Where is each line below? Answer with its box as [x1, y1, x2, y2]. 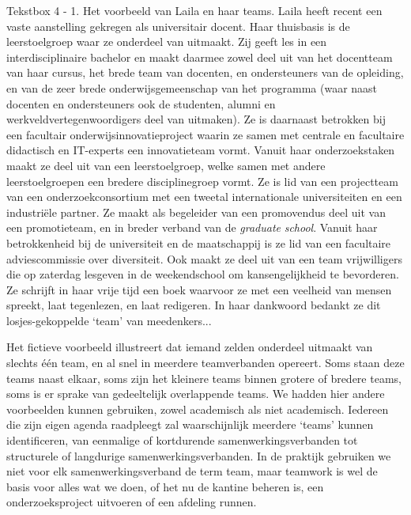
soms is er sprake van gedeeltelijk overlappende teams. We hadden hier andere [6, 385, 385, 402]
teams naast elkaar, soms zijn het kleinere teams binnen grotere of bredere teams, [6, 369, 402, 386]
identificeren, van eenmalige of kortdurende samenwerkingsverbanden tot [6, 432, 358, 449]
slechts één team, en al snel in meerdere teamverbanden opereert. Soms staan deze [6, 354, 405, 371]
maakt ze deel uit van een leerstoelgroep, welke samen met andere [6, 157, 326, 173]
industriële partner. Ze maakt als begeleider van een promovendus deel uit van [6, 203, 386, 220]
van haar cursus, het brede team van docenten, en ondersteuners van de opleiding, [6, 64, 404, 81]
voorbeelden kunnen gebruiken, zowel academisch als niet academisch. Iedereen [6, 400, 389, 417]
